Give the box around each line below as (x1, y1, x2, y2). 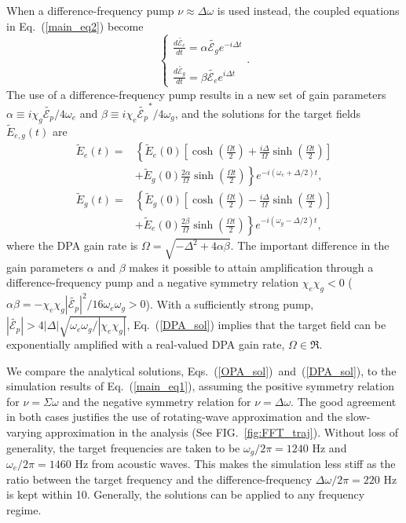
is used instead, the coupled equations (217, 2, 400, 18)
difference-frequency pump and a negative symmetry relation (6, 274, 299, 291)
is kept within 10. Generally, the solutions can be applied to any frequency (6, 486, 365, 503)
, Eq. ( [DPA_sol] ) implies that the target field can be (126, 316, 386, 333)
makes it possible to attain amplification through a (129, 258, 374, 275)
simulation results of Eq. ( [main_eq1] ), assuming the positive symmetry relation (6, 378, 394, 394)
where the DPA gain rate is (6, 237, 138, 254)
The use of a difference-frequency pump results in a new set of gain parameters (6, 86, 386, 102)
